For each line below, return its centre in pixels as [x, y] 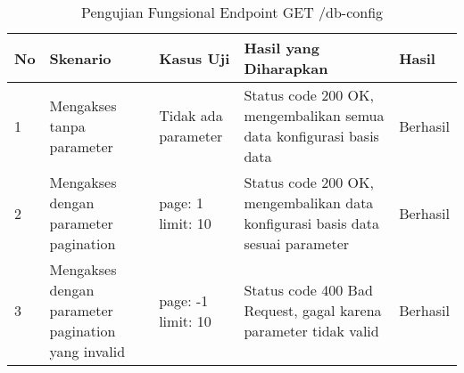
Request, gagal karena [313, 310]
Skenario [80, 58]
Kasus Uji [195, 58]
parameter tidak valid [311, 331]
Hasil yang [282, 48]
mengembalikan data [309, 203]
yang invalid [87, 351]
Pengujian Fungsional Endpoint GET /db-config [232, 12]
